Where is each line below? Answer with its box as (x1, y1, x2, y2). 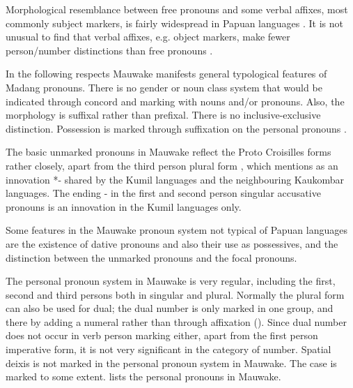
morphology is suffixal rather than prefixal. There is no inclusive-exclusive (6, 107, 321, 122)
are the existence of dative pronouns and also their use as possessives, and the (6, 236, 338, 251)
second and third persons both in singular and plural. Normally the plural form (6, 287, 345, 301)
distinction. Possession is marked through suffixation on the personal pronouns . (6, 121, 347, 135)
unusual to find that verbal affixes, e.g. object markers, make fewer (6, 29, 290, 44)
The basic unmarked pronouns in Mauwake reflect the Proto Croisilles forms (6, 144, 331, 159)
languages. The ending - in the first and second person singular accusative (6, 186, 321, 200)
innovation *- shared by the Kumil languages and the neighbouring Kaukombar (6, 172, 345, 186)
